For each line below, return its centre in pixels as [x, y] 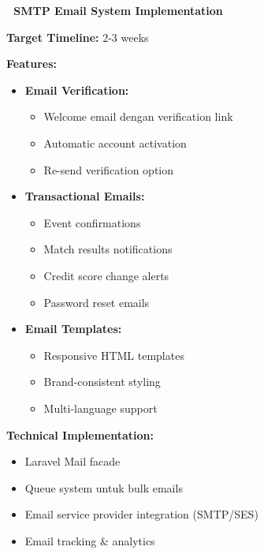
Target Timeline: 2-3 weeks [78, 37]
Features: [32, 64]
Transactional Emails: [85, 196]
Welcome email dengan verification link [138, 116]
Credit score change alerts [106, 275]
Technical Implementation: [80, 434]
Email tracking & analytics [90, 540]
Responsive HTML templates [114, 355]
